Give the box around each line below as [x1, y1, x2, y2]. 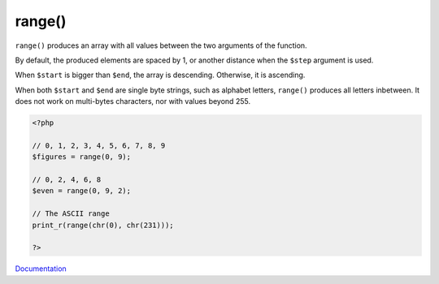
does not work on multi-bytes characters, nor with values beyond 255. [15, 97, 251, 106]
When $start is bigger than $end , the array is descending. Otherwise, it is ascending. [15, 70, 306, 80]
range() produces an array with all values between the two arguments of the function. [15, 41, 308, 50]
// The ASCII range [32, 209, 110, 218]
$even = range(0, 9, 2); [32, 187, 132, 196]
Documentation [15, 264, 67, 273]
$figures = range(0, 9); [32, 153, 132, 161]
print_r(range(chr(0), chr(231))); [32, 220, 174, 230]
